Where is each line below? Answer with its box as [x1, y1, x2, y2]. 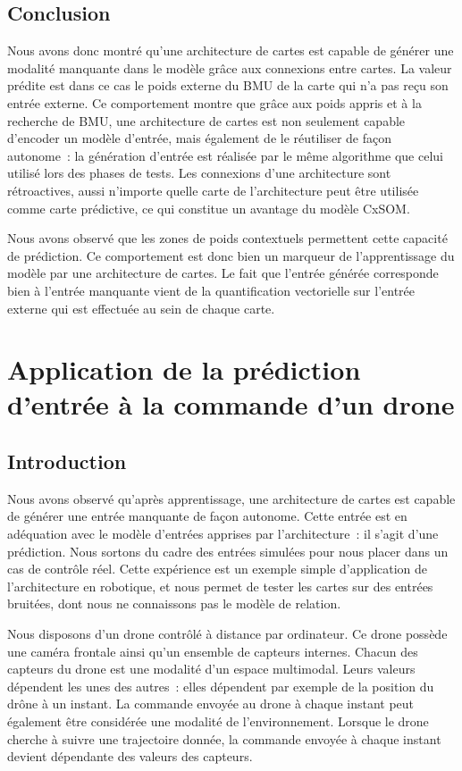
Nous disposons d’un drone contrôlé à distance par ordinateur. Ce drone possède [7, 624, 448, 643]
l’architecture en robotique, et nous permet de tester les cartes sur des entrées [7, 576, 433, 595]
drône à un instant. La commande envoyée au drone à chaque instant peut [7, 694, 415, 713]
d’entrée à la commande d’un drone [7, 386, 455, 423]
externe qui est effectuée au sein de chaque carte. [7, 298, 275, 317]
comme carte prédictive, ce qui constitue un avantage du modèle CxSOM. [7, 198, 410, 217]
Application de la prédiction [7, 351, 361, 388]
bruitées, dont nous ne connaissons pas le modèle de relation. [7, 594, 341, 613]
